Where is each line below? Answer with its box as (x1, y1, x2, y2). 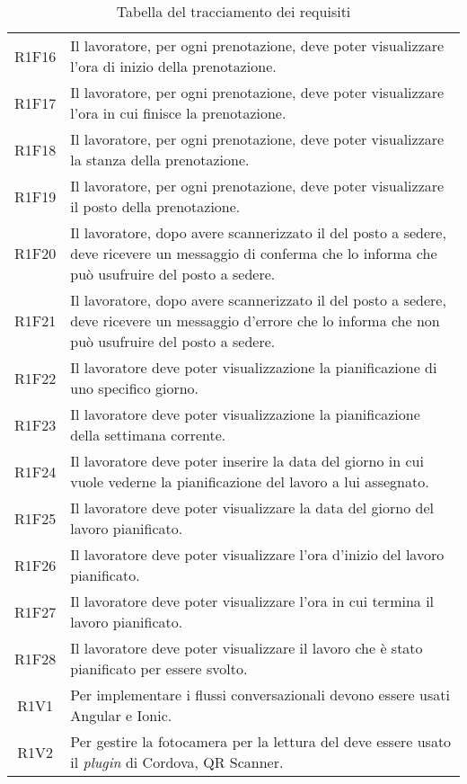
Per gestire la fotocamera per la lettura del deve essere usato (70, 731, 452, 752)
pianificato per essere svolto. (70, 658, 248, 679)
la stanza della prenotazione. (70, 149, 250, 170)
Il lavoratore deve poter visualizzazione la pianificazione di (70, 357, 437, 378)
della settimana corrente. (70, 424, 226, 445)
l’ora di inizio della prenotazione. (70, 56, 277, 76)
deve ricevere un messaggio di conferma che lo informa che (70, 243, 437, 263)
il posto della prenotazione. (70, 196, 241, 217)
